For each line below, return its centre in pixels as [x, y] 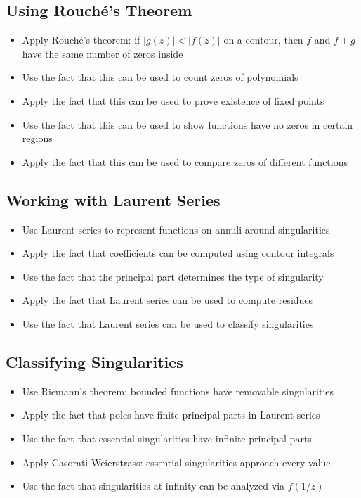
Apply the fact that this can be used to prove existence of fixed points [173, 100]
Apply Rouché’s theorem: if [81, 40]
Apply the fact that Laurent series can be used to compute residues [168, 300]
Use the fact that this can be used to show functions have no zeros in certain [188, 124]
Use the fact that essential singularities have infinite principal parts [167, 438]
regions [37, 138]
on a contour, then [263, 40]
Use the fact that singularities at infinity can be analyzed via [153, 486]
